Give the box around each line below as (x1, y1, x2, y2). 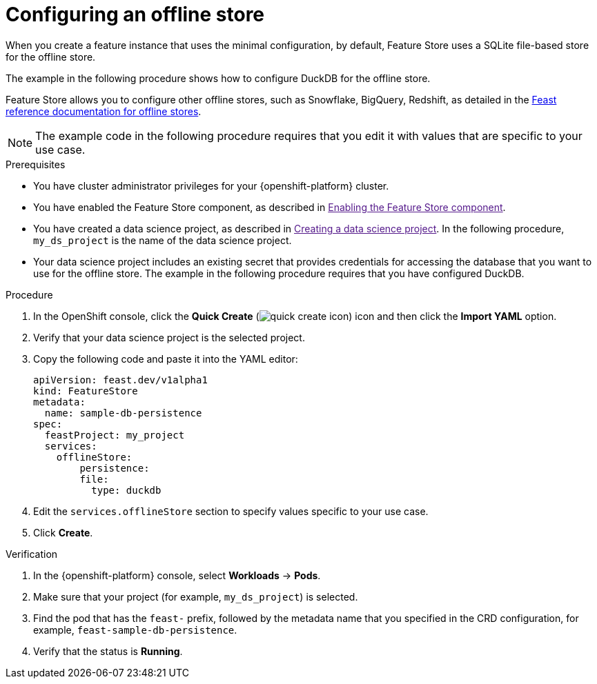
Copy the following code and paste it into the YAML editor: (33, 352, 298, 365)
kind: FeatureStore (33, 385, 138, 396)
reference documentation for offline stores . (6, 105, 202, 117)
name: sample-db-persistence (44, 407, 202, 419)
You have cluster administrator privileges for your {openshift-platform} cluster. (33, 179, 389, 192)
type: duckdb (91, 484, 162, 496)
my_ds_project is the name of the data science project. (33, 234, 292, 246)
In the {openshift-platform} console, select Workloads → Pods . (33, 569, 321, 581)
